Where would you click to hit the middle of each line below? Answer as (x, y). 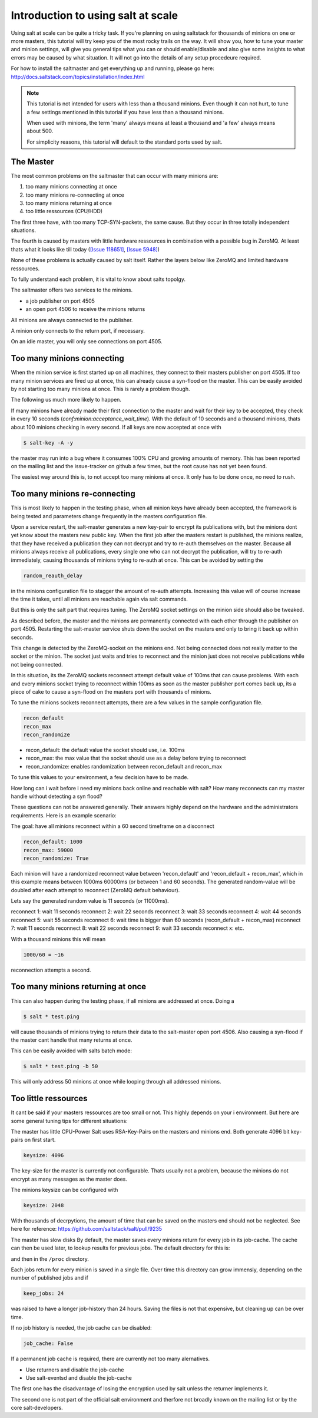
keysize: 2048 (44, 1205)
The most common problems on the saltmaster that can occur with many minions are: (115, 175)
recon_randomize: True (56, 858)
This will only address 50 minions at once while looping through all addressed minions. (116, 1082)
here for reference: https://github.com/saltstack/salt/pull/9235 (86, 1229)
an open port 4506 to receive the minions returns (85, 309)
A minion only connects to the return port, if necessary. (78, 331)
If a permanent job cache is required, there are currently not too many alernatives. (110, 1359)
